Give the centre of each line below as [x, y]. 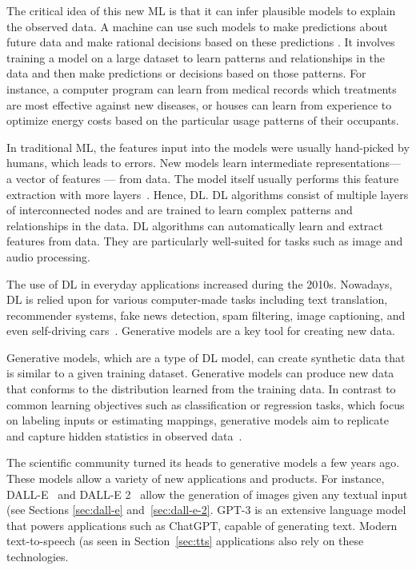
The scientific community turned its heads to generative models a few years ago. [203, 462]
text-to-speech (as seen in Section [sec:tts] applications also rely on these [185, 541]
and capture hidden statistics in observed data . [124, 435]
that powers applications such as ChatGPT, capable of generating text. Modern [202, 525]
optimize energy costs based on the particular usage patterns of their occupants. [203, 120]
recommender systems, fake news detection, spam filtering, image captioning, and [206, 315]
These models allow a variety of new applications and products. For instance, [196, 478]
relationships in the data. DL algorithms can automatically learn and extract [195, 225]
